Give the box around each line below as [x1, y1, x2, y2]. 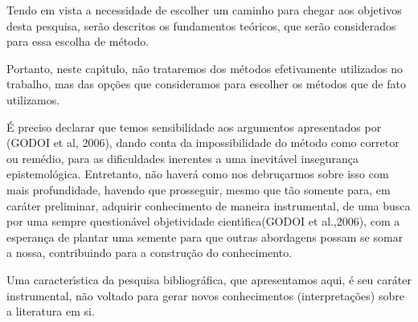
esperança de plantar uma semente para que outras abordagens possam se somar [6, 228, 404, 245]
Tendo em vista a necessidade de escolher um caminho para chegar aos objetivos [6, 2, 402, 18]
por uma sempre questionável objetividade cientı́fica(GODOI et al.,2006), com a [6, 213, 400, 230]
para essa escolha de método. [6, 33, 150, 50]
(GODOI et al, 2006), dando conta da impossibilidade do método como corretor [6, 134, 400, 151]
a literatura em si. [6, 303, 95, 320]
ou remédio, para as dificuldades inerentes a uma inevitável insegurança [6, 149, 359, 166]
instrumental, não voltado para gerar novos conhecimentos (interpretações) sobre [6, 287, 404, 304]
